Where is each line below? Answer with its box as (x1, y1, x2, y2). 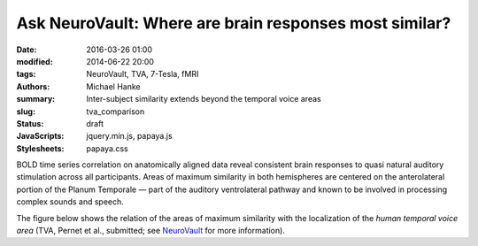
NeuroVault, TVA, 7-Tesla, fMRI (86, 69, 199, 80)
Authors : (16, 81, 50, 92)
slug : (16, 106, 35, 117)
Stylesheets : (16, 142, 65, 154)
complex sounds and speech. (16, 196, 124, 207)
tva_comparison (86, 106, 145, 117)
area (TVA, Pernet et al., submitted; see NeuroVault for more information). (16, 226, 285, 236)
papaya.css (86, 142, 128, 154)
